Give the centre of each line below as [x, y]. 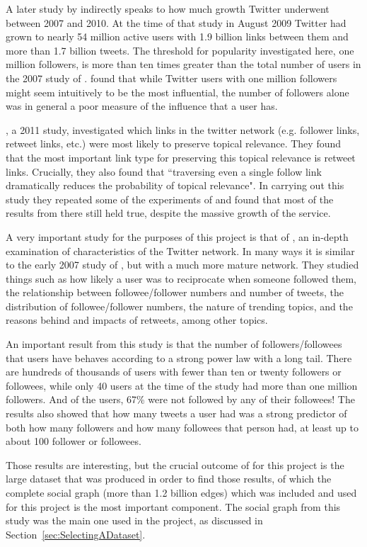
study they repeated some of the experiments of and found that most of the [170, 199]
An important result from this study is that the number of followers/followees [174, 344]
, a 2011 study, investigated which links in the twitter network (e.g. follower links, [183, 129]
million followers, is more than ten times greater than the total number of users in [183, 64]
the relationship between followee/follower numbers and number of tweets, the [175, 292]
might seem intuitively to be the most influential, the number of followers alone [177, 92]
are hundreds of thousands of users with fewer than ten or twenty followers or [174, 372]
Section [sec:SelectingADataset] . [76, 534]
